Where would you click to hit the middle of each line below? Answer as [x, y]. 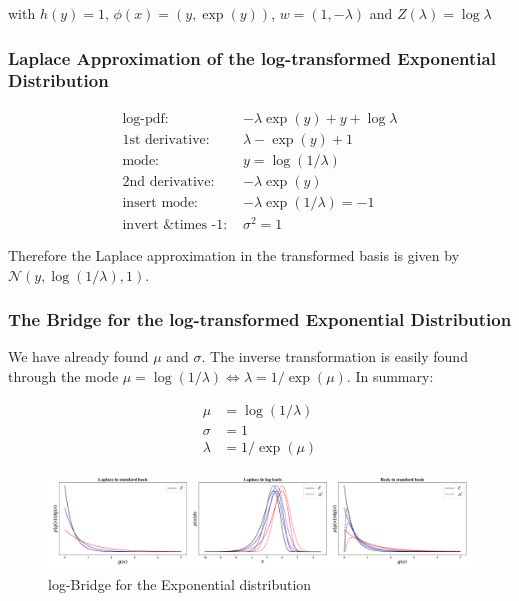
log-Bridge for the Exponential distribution [180, 584]
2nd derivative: [168, 181]
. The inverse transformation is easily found [334, 356]
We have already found [78, 356]
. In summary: [390, 376]
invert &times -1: [175, 224]
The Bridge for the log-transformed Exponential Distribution [260, 319]
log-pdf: [145, 118]
